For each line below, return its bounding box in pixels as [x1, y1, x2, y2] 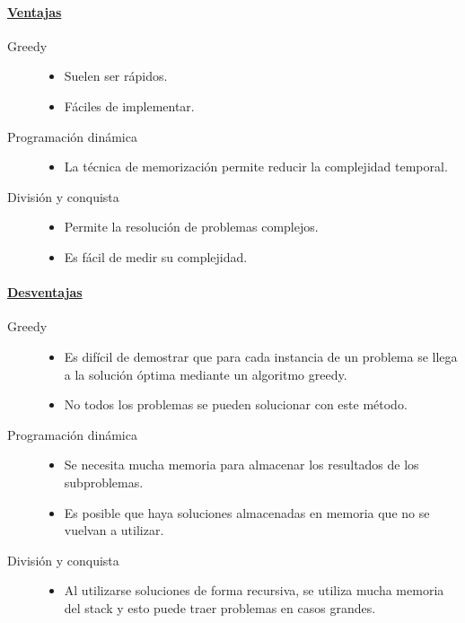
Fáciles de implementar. [64, 96, 195, 115]
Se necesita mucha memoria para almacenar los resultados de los [64, 455, 419, 474]
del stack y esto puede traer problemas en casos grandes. [64, 598, 376, 617]
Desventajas [7, 283, 83, 302]
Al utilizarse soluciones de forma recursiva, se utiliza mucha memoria [64, 581, 444, 600]
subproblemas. [64, 472, 144, 491]
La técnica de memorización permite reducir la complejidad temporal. [64, 157, 448, 176]
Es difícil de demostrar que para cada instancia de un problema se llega [64, 347, 458, 365]
